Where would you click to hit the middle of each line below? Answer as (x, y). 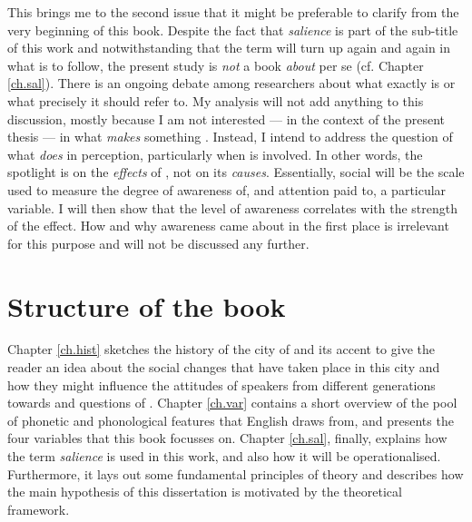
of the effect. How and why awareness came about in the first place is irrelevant (228, 226)
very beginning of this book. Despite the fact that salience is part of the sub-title (233, 30)
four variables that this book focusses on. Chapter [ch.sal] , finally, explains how (227, 438)
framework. (39, 509)
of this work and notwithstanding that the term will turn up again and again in (229, 48)
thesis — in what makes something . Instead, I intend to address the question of (230, 137)
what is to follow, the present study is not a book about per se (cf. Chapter (216, 65)
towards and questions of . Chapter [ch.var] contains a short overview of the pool (232, 403)
